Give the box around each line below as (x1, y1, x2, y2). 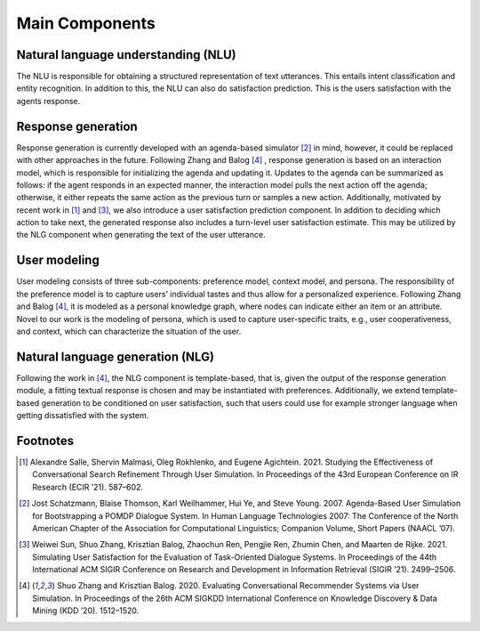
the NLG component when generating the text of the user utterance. (16, 230, 266, 240)
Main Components (16, 13, 156, 33)
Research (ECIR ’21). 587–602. (32, 481, 144, 492)
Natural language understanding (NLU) (16, 47, 236, 62)
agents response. (16, 95, 81, 106)
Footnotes (16, 433, 75, 449)
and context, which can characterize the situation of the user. (16, 326, 242, 336)
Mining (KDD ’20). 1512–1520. (32, 605, 140, 616)
